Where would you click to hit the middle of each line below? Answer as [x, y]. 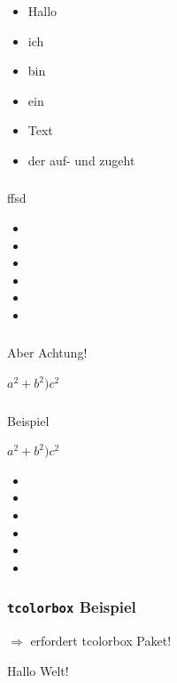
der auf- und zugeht [81, 160]
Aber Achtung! [47, 353]
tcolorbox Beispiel [72, 607]
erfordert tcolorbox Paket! [101, 641]
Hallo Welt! [38, 670]
